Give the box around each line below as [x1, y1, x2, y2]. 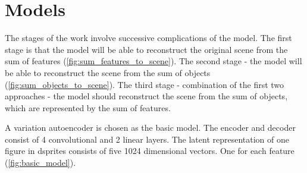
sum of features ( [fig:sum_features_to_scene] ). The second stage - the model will [5, 55, 302, 67]
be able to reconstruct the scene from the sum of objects [5, 66, 211, 78]
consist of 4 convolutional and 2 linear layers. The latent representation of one [5, 133, 290, 145]
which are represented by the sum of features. [5, 101, 171, 114]
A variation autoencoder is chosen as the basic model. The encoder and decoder [5, 121, 296, 134]
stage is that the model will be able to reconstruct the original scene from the [5, 43, 288, 55]
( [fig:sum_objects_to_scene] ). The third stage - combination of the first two [5, 78, 284, 90]
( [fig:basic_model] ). [5, 156, 76, 169]
